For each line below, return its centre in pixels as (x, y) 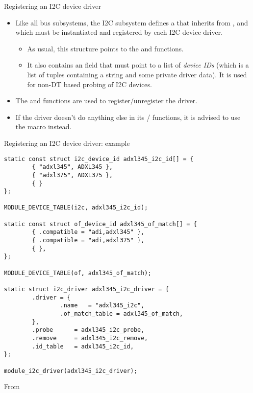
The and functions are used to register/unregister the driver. (106, 101)
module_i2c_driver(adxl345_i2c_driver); (71, 371)
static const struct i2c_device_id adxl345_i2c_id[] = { (99, 159)
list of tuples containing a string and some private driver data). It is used (137, 74)
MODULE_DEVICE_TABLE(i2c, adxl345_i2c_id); (76, 208)
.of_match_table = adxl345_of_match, (122, 314)
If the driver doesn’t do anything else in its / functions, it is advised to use (128, 117)
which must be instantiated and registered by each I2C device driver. (119, 32)
